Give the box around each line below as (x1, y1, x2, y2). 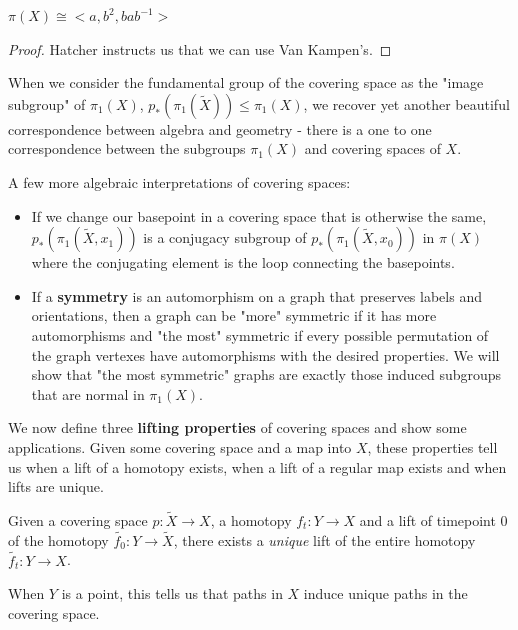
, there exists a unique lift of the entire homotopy (173, 529, 476, 550)
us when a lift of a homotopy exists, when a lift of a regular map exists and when (8, 456, 507, 477)
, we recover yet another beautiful (303, 93, 510, 114)
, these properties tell (367, 436, 498, 457)
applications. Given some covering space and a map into (8, 436, 352, 457)
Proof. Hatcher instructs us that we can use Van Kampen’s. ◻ (8, 38, 392, 59)
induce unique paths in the (303, 583, 468, 604)
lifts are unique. (8, 476, 104, 497)
